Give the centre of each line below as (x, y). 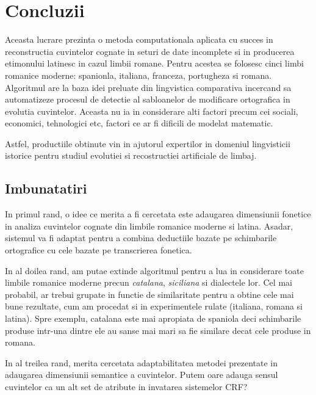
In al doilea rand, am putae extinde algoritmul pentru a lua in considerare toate (154, 270)
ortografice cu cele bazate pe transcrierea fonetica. (99, 250)
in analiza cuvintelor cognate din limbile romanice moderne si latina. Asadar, (149, 226)
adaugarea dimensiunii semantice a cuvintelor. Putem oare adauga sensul (142, 375)
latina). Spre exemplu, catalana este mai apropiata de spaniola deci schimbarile (153, 318)
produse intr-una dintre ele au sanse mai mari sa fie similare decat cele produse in (158, 330)
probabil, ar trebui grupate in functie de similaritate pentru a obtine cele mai (149, 294)
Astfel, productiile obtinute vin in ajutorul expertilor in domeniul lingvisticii (148, 143)
